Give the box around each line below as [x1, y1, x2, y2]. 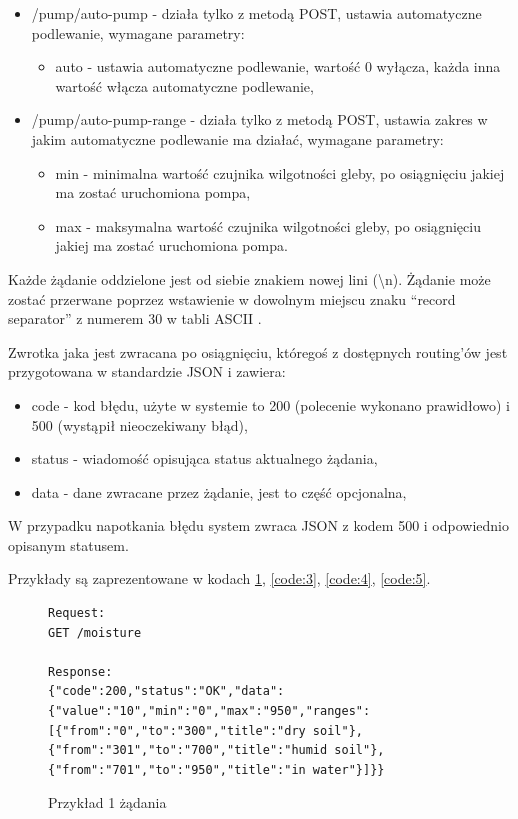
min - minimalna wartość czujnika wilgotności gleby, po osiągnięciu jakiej [55, 162, 505, 183]
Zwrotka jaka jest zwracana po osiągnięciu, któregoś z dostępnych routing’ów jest [8, 341, 508, 362]
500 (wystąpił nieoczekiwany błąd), [31, 414, 248, 435]
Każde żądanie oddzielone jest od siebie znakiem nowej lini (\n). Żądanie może [8, 268, 491, 289]
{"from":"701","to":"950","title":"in [48, 762, 306, 777]
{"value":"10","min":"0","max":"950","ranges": [48, 704, 371, 719]
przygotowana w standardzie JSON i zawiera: [8, 361, 286, 382]
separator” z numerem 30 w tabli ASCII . [8, 308, 262, 329]
